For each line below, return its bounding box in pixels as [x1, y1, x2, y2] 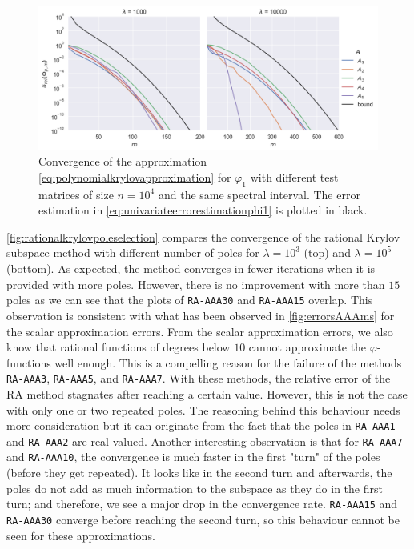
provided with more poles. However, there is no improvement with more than [6, 275, 385, 292]
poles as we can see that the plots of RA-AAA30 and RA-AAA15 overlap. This [6, 291, 373, 308]
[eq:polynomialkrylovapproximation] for [38, 168, 231, 185]
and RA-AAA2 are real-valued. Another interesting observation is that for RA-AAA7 [6, 432, 403, 449]
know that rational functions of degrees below [6, 339, 231, 355]
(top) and [303, 244, 351, 261]
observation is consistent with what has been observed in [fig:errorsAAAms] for [6, 307, 395, 323]
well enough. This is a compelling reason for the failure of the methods [54, 354, 402, 371]
